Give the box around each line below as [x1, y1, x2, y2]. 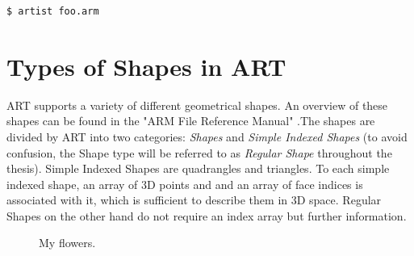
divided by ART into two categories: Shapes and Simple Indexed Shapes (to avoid [6, 128, 408, 145]
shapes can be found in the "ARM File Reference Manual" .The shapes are [6, 112, 375, 129]
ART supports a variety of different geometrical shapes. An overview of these [6, 96, 388, 113]
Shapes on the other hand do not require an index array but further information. [6, 207, 407, 224]
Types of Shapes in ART [6, 49, 286, 82]
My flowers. [39, 234, 96, 251]
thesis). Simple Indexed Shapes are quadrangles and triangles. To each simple [6, 160, 390, 177]
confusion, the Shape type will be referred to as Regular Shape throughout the [6, 144, 392, 161]
